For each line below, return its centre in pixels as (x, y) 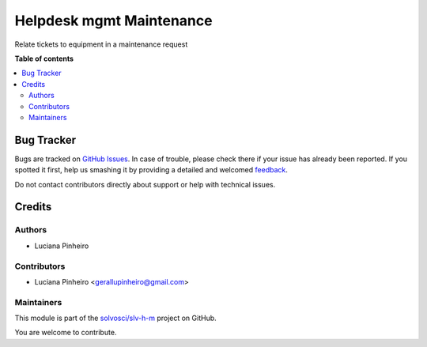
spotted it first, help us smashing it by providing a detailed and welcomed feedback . (151, 170)
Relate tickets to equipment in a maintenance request (101, 44)
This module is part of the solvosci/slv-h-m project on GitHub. (115, 318)
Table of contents (44, 58)
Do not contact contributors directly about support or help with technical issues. (145, 184)
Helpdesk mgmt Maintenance (113, 21)
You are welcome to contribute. (66, 333)
